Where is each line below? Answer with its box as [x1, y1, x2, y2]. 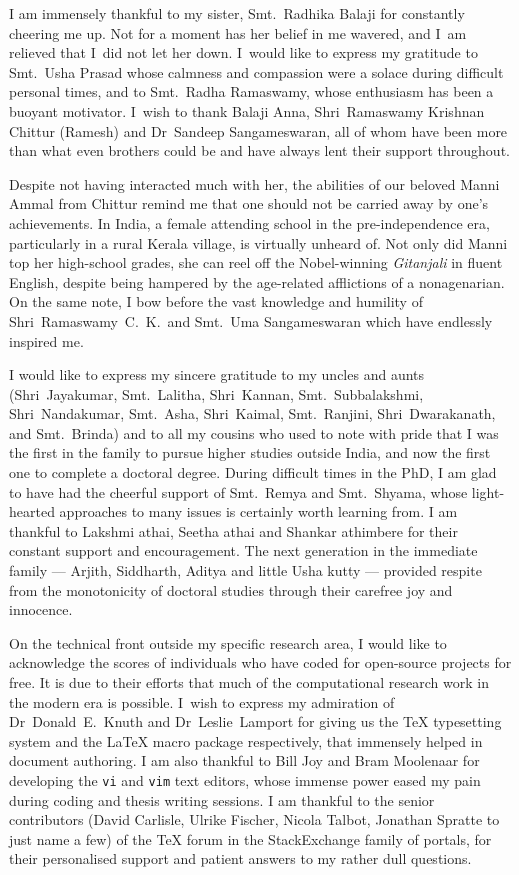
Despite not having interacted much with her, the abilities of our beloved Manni [9, 173, 500, 194]
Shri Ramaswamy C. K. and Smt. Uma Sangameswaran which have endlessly [9, 310, 493, 331]
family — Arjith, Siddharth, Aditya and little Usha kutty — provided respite [9, 560, 482, 581]
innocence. [9, 599, 73, 620]
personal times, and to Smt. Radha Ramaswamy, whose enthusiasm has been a [9, 81, 494, 102]
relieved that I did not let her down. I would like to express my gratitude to [9, 42, 478, 63]
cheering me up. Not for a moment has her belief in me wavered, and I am [9, 22, 467, 43]
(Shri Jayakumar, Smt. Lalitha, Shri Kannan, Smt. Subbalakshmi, [9, 383, 424, 404]
